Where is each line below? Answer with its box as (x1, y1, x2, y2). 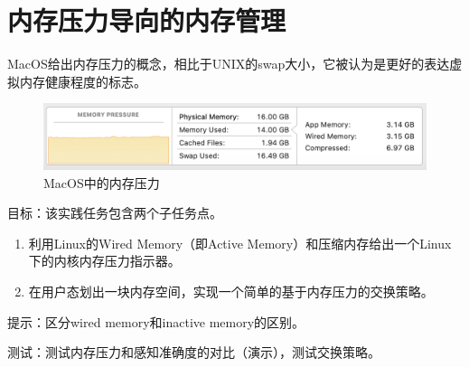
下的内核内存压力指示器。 (28, 251, 181, 270)
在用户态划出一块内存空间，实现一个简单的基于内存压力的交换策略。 (28, 281, 434, 300)
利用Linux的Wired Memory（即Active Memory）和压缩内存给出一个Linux (28, 233, 452, 252)
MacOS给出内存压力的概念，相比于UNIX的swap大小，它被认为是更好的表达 (7, 54, 450, 73)
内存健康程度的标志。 (19, 71, 146, 90)
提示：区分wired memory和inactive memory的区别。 (7, 312, 305, 331)
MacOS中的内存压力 (43, 173, 160, 192)
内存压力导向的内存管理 (7, 2, 286, 39)
